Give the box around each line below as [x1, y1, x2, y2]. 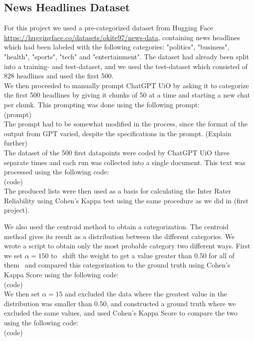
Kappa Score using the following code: [4, 269, 119, 280]
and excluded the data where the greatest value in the [65, 289, 227, 299]
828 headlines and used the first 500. [4, 71, 114, 81]
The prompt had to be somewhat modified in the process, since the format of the [4, 119, 248, 129]
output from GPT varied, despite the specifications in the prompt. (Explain [4, 128, 231, 138]
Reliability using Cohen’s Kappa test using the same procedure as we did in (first [4, 195, 249, 205]
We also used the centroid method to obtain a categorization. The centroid [4, 221, 229, 232]
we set [4, 250, 23, 260]
